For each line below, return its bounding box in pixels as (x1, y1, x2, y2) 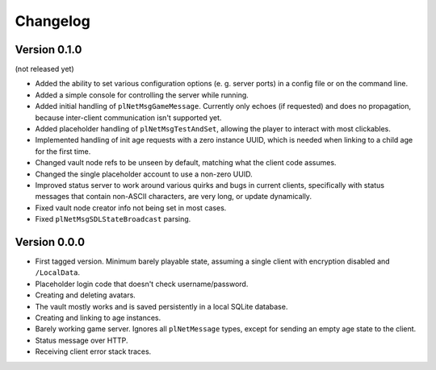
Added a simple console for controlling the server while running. (35, 89, 249, 100)
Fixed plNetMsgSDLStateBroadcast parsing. (35, 214, 191, 224)
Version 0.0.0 (15, 235, 85, 249)
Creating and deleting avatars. (35, 290, 136, 300)
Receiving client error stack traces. (35, 347, 152, 356)
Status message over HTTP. (35, 335, 128, 345)
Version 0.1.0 (15, 43, 82, 56)
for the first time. (35, 146, 91, 156)
